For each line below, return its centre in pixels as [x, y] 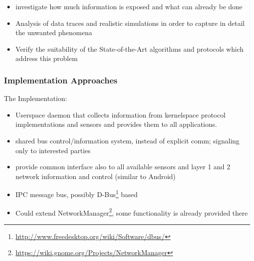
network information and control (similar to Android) [95, 176]
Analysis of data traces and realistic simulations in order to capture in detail [130, 23]
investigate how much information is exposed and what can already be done [129, 6]
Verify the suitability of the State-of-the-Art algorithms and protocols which [129, 49]
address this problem [46, 58]
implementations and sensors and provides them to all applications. [116, 124]
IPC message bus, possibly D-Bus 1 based [76, 193]
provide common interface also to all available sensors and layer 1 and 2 [123, 167]
